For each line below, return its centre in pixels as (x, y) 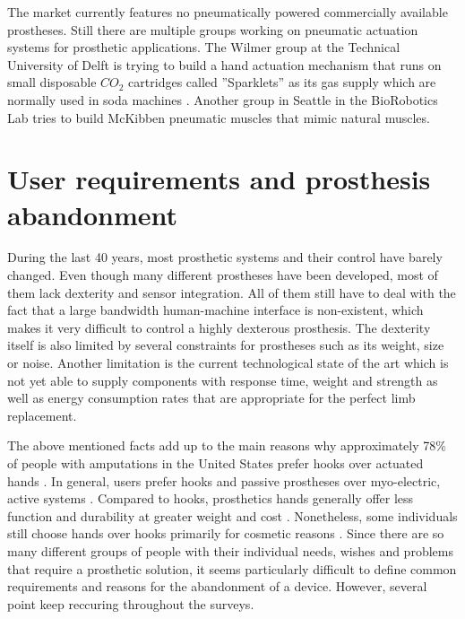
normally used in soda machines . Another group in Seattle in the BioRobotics (223, 99)
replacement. (42, 415)
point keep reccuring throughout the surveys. (131, 603)
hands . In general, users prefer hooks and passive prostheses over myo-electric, (224, 480)
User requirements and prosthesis (219, 179)
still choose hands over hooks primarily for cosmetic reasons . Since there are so (226, 533)
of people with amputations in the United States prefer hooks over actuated (215, 463)
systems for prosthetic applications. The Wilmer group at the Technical (204, 47)
